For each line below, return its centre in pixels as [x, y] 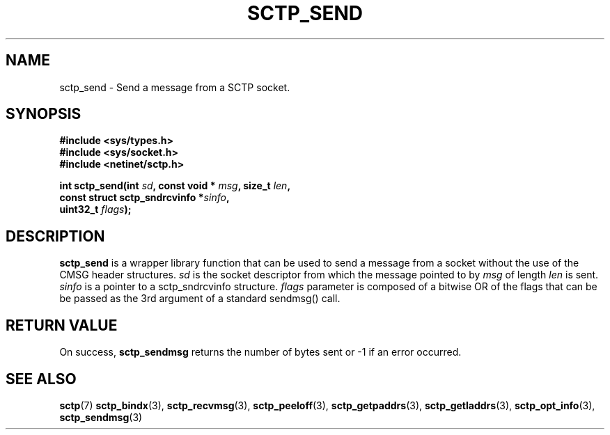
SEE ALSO [41, 379]
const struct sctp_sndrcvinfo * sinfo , [144, 198]
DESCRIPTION [55, 236]
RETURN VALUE [62, 325]
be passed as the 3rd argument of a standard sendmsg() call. [200, 299]
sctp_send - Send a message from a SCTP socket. [175, 87]
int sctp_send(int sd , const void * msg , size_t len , [175, 186]
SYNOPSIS [44, 114]
